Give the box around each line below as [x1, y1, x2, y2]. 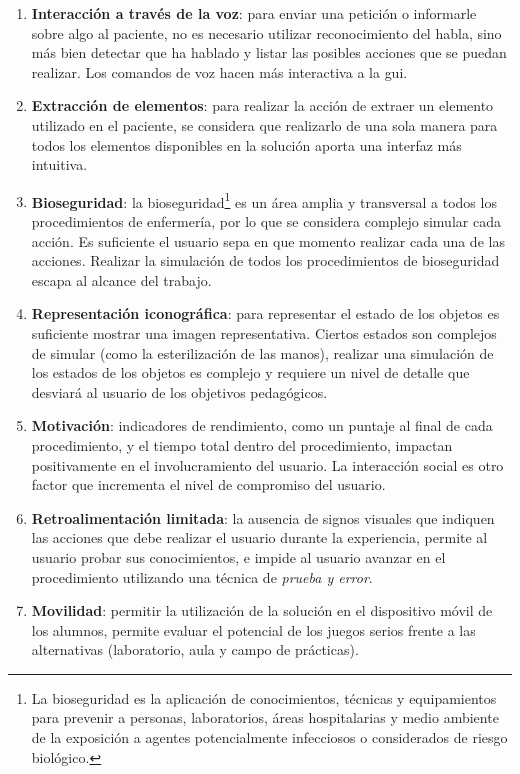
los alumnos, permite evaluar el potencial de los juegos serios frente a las [31, 619, 476, 640]
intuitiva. [31, 154, 88, 175]
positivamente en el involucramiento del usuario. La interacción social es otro [31, 454, 504, 475]
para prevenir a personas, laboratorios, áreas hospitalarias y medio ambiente [31, 707, 499, 728]
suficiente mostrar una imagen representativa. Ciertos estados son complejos [31, 322, 497, 343]
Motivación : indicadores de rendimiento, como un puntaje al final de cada [31, 415, 493, 436]
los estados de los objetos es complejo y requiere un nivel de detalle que [31, 362, 470, 383]
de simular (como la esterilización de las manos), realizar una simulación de [31, 342, 494, 363]
